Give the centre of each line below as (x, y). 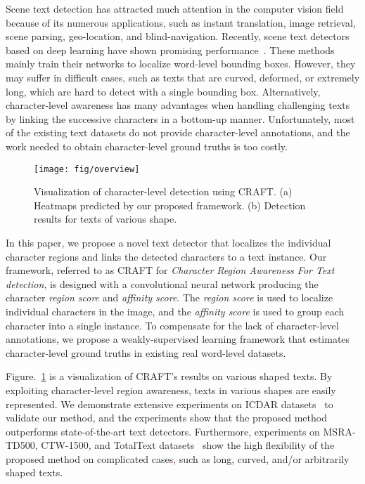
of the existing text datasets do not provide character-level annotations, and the (178, 132)
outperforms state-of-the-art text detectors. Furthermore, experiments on (163, 431)
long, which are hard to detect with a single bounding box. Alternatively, (163, 91)
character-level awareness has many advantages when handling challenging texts (178, 105)
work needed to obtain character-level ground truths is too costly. (147, 146)
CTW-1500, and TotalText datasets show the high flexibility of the (188, 445)
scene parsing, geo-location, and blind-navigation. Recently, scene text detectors (178, 36)
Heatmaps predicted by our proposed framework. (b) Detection (170, 205)
